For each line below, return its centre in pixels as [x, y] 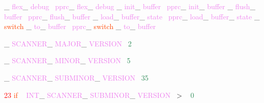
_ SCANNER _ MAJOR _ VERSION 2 [68, 43]
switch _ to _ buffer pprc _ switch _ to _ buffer [80, 26]
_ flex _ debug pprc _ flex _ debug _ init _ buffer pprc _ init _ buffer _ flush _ [130, 6]
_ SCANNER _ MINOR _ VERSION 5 [67, 60]
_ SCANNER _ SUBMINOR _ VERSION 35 [76, 77]
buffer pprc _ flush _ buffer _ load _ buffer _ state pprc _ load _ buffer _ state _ [132, 16]
